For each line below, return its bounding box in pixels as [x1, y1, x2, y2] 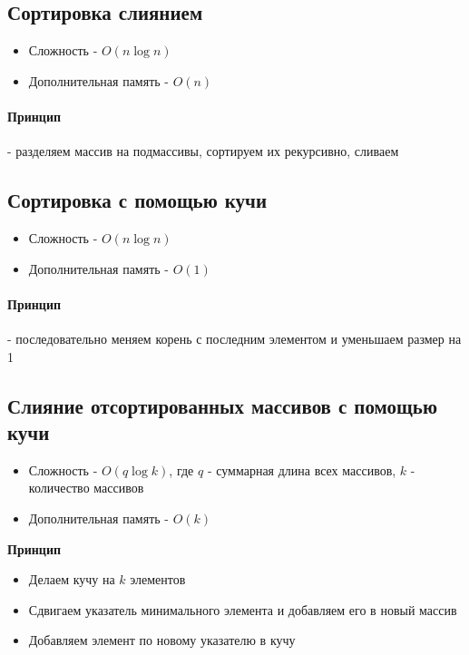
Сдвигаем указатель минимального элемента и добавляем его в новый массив [28, 600, 457, 619]
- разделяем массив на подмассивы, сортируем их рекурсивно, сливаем [7, 142, 399, 161]
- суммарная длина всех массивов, [207, 460, 396, 479]
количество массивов [28, 478, 144, 497]
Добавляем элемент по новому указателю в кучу [28, 631, 296, 650]
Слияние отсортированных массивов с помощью [7, 391, 437, 419]
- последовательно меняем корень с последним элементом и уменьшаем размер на [7, 328, 462, 347]
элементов [130, 570, 186, 589]
